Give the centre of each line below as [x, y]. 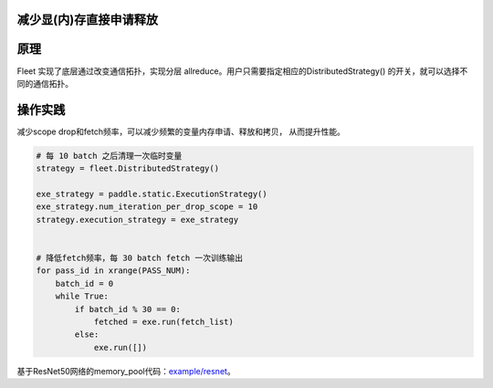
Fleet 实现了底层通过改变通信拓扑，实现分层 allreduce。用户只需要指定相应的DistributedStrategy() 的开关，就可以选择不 [242, 71]
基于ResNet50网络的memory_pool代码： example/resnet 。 [126, 371]
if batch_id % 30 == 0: [128, 309]
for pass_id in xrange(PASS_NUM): [113, 271]
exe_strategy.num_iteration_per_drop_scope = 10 [147, 207]
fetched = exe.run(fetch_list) [164, 321]
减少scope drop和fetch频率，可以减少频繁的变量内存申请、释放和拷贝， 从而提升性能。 [181, 131]
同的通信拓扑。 [45, 83]
